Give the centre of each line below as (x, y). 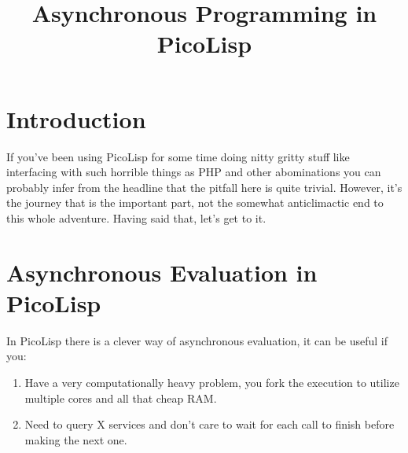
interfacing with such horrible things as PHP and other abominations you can (194, 172)
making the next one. (76, 439)
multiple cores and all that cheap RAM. (121, 398)
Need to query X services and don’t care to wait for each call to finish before (210, 424)
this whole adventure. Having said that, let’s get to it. (136, 217)
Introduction (76, 118)
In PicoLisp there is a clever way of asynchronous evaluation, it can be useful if (197, 340)
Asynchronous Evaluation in (162, 272)
